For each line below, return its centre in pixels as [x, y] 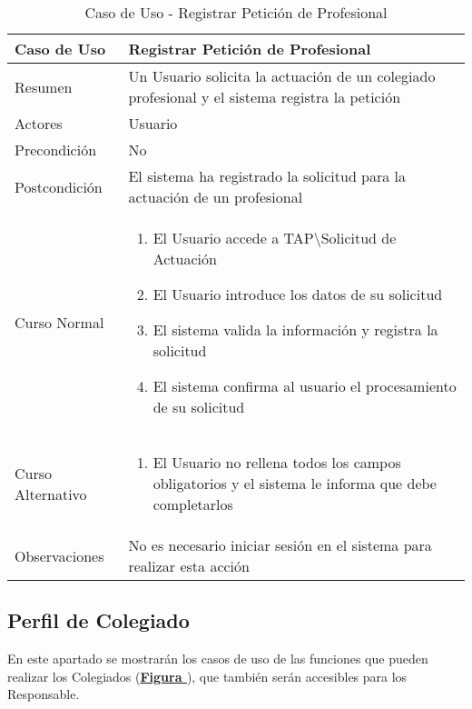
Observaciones [59, 555]
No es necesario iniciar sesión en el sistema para [280, 545]
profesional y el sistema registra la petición [265, 97]
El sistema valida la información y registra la [295, 330]
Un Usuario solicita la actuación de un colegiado [282, 76]
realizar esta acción [189, 566]
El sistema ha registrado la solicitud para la [267, 176]
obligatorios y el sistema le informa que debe [295, 483]
